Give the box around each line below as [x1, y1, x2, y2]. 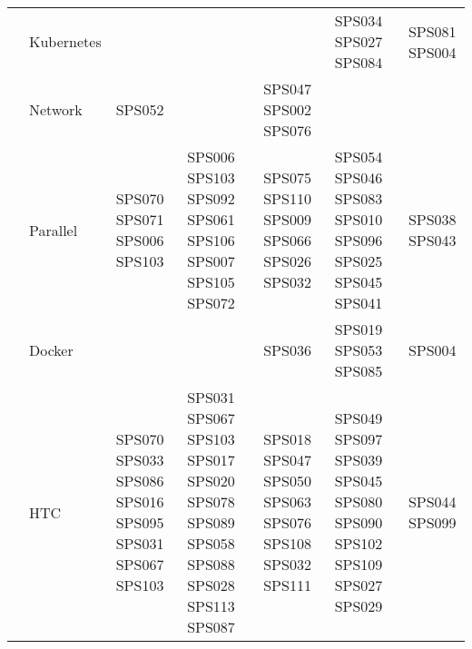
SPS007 [187, 251, 235, 271]
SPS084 [334, 52, 383, 73]
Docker [29, 339, 74, 360]
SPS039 [334, 449, 383, 470]
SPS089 [187, 512, 235, 533]
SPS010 [334, 209, 383, 230]
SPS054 [334, 146, 383, 167]
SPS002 [263, 99, 311, 120]
